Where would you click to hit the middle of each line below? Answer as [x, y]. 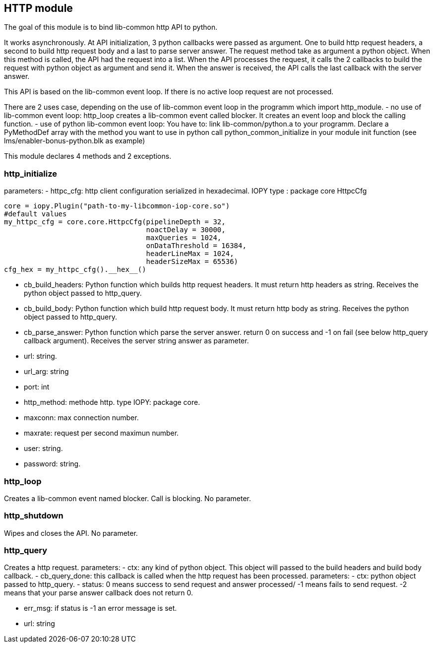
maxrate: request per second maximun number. [101, 433]
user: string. [43, 449]
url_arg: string [46, 372]
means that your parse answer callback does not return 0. [99, 593]
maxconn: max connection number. [81, 418]
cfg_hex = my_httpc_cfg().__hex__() [75, 270]
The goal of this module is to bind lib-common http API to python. [111, 27]
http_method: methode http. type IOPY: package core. [112, 402]
